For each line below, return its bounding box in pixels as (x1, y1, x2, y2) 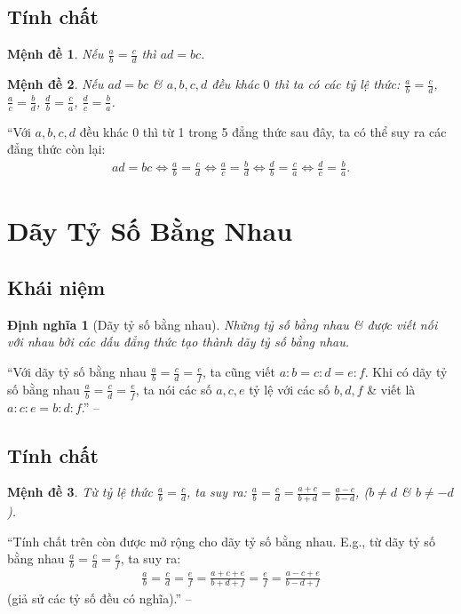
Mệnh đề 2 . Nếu (7, 75, 104, 93)
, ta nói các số (135, 379, 212, 398)
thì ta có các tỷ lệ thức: (274, 75, 401, 93)
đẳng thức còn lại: (7, 140, 106, 158)
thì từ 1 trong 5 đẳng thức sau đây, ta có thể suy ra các (142, 122, 447, 140)
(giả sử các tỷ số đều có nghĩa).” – (7, 589, 192, 608)
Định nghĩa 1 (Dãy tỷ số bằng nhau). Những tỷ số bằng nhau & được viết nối (7, 315, 438, 333)
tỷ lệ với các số (249, 379, 330, 398)
